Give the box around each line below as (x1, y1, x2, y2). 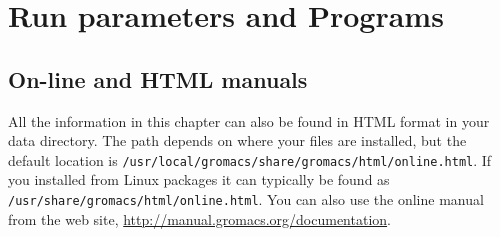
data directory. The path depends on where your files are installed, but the (8, 130, 467, 151)
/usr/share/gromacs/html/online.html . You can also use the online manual (8, 189, 484, 210)
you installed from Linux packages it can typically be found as (8, 169, 390, 190)
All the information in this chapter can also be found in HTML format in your (8, 110, 490, 131)
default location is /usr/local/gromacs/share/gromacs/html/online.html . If (8, 149, 492, 170)
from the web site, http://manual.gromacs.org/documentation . (8, 208, 391, 229)
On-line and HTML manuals (8, 63, 308, 94)
